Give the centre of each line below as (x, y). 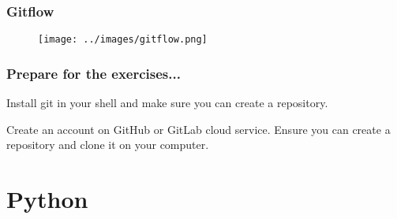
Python (47, 199)
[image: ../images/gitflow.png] (123, 40)
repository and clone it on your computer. (108, 145)
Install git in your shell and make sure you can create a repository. (167, 103)
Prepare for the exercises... (94, 73)
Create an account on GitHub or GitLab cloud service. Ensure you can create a (198, 129)
